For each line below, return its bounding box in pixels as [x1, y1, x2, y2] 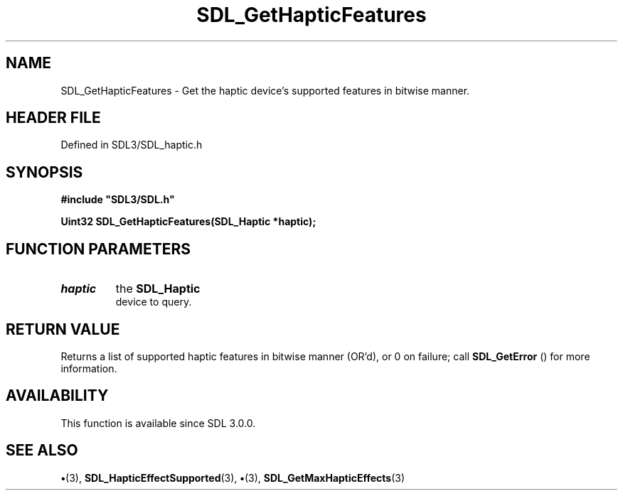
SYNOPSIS [6, 163, 83, 181]
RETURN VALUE [6, 320, 120, 338]
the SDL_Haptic [115, 281, 201, 296]
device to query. [115, 296, 192, 308]
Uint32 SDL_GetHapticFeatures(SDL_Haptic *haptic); [60, 215, 316, 228]
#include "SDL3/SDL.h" [60, 193, 175, 206]
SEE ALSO [6, 441, 78, 460]
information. [60, 362, 117, 374]
